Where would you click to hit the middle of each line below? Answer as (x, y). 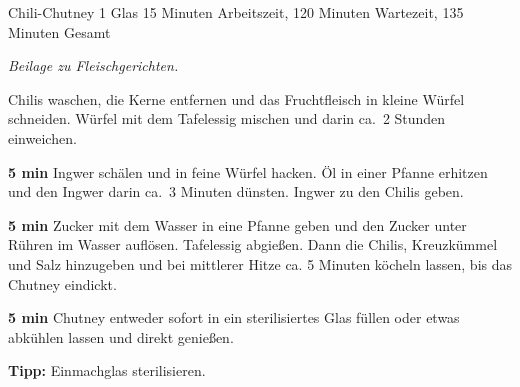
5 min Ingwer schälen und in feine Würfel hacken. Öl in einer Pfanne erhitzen (248, 171)
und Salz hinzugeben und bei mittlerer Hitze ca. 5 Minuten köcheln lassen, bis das (260, 263)
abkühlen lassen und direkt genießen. (121, 336)
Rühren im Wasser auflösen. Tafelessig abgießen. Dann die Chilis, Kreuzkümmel (253, 244)
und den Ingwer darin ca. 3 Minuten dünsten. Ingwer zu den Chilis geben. (236, 191)
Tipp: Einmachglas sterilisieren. (107, 370)
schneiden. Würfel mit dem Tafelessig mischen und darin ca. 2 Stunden (227, 118)
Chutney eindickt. (62, 283)
